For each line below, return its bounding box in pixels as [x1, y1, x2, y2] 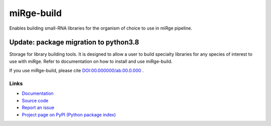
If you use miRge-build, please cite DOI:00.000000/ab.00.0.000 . [9, 68, 144, 74]
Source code [22, 97, 49, 103]
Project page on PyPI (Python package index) [22, 111, 116, 117]
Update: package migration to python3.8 [9, 38, 140, 47]
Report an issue [22, 104, 55, 110]
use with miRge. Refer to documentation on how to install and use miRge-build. [9, 58, 173, 64]
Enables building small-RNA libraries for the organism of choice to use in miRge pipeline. [9, 25, 193, 31]
